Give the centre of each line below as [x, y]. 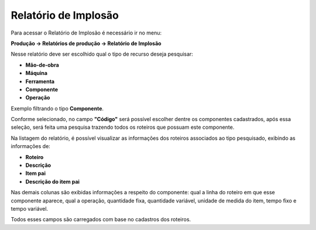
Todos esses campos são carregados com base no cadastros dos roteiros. [101, 219]
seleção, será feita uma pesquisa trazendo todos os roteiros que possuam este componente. [123, 127]
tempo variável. [30, 208]
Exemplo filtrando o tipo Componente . [57, 108]
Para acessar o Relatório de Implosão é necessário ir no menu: [86, 33]
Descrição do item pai [53, 181]
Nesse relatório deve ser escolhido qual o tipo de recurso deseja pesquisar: [102, 54]
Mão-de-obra [42, 65]
